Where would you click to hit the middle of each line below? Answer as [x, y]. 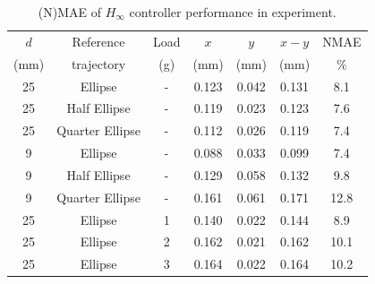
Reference [98, 41]
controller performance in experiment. [233, 12]
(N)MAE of [69, 12]
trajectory [98, 63]
